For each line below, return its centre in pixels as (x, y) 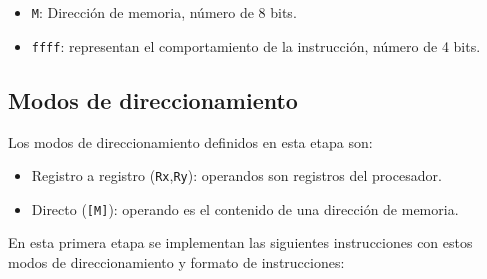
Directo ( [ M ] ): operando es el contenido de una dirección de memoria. (245, 208)
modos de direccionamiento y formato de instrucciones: (176, 262)
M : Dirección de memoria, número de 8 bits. (164, 12)
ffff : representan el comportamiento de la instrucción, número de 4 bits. (256, 45)
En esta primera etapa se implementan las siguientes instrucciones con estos (240, 242)
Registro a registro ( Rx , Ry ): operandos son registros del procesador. (236, 175)
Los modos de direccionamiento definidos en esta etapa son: (190, 141)
